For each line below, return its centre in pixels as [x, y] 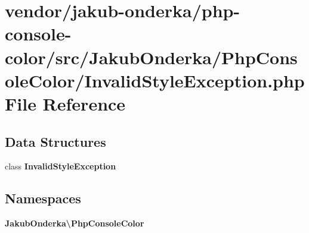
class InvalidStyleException [61, 166]
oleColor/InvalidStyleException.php [155, 80]
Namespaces [43, 198]
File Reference [65, 103]
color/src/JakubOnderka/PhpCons [151, 57]
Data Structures [55, 141]
